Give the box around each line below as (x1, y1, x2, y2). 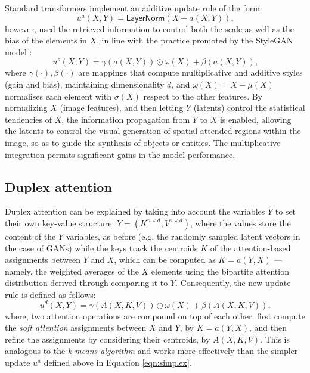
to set (275, 205, 296, 217)
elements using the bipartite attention (151, 265, 289, 277)
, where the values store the (190, 216, 291, 229)
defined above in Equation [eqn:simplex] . (44, 356, 192, 368)
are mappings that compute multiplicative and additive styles (78, 66, 303, 79)
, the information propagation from (61, 113, 190, 125)
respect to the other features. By (143, 89, 262, 102)
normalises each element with (5, 89, 112, 102)
